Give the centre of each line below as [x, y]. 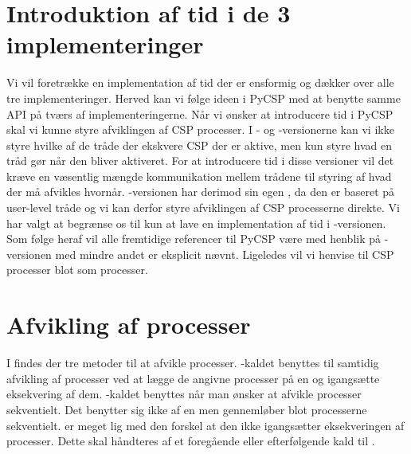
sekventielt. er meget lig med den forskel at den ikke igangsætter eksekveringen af [205, 425]
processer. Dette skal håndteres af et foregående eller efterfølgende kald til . [191, 441]
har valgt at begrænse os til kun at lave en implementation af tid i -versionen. [196, 223]
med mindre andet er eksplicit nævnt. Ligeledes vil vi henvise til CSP [225, 254]
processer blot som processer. [77, 270]
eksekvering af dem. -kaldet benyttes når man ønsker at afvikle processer [184, 394]
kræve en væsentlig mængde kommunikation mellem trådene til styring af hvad [199, 176]
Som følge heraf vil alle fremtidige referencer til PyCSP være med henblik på [194, 239]
